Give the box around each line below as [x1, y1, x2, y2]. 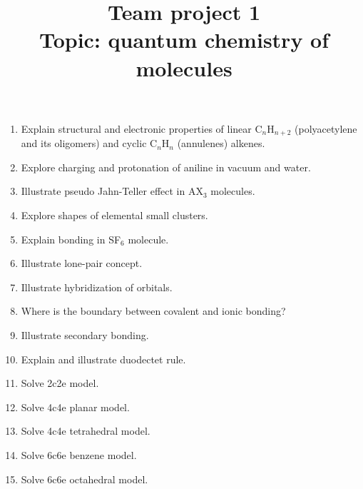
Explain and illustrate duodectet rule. [21, 351, 186, 366]
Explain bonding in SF [21, 231, 121, 246]
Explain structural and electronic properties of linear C [21, 121, 262, 136]
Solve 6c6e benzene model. [21, 447, 137, 462]
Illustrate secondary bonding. [21, 327, 149, 342]
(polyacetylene [295, 121, 357, 136]
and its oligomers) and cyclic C [21, 136, 158, 151]
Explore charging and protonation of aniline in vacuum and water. [21, 159, 311, 174]
